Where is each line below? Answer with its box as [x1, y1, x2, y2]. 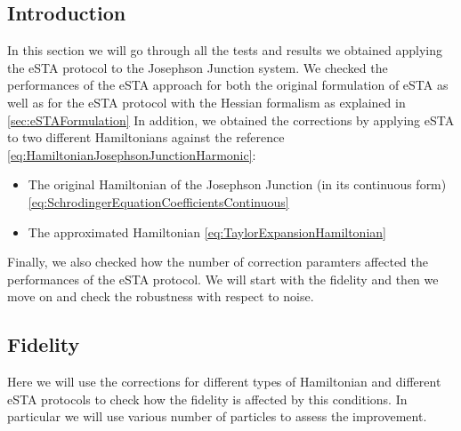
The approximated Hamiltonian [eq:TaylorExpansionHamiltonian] [28, 222, 386, 241]
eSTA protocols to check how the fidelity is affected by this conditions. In [7, 389, 408, 408]
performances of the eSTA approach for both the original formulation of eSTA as [7, 76, 449, 94]
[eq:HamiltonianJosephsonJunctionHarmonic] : [7, 145, 256, 164]
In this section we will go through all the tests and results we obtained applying [7, 41, 442, 60]
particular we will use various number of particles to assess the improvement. [7, 407, 427, 426]
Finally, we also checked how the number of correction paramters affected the [7, 252, 428, 271]
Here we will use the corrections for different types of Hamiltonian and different [7, 372, 441, 391]
